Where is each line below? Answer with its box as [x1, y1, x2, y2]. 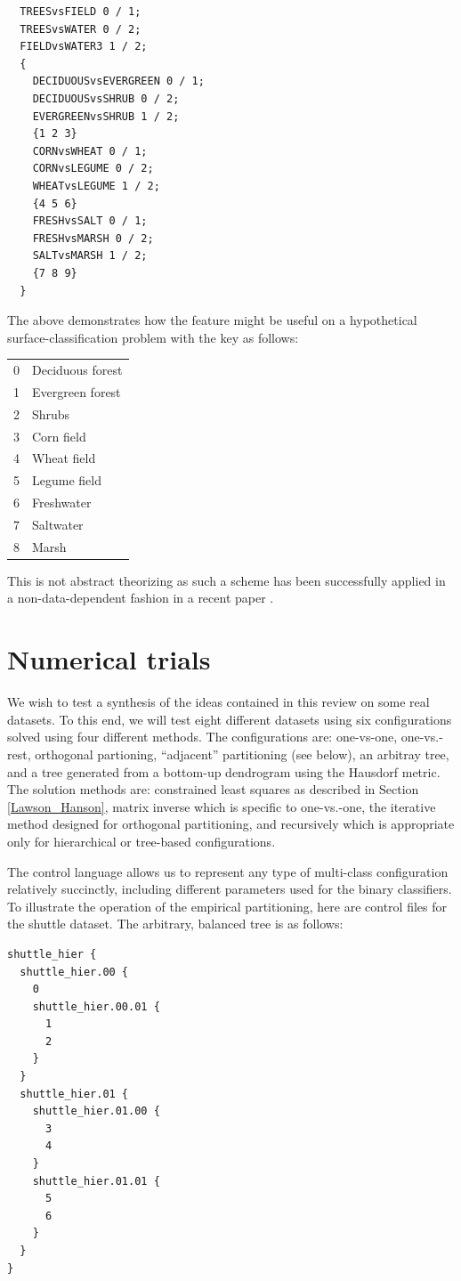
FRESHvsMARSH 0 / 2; [32, 231, 154, 245]
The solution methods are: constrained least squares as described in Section [7, 780, 419, 799]
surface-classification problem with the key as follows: [7, 328, 299, 346]
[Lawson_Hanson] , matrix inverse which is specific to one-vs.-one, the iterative [7, 797, 436, 815]
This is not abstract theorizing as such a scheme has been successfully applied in [7, 571, 446, 589]
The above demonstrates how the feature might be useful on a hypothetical [7, 311, 417, 329]
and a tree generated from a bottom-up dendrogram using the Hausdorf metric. [7, 762, 441, 781]
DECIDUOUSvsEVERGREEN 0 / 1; [32, 75, 205, 88]
